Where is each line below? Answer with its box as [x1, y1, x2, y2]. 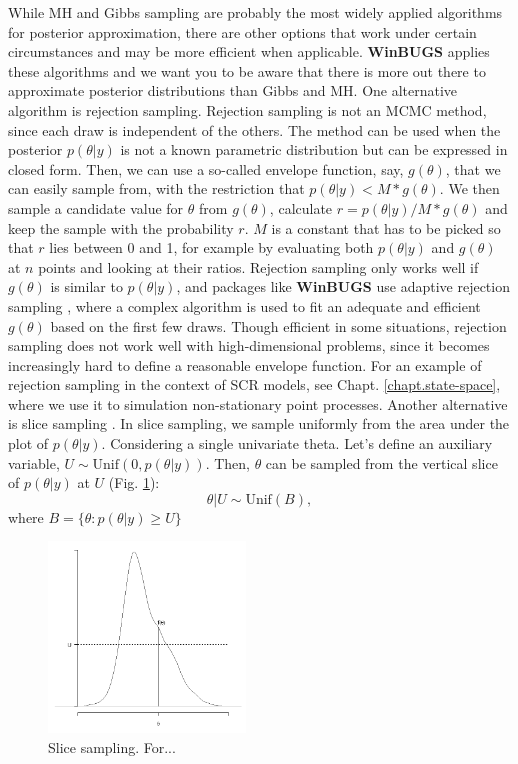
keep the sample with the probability [8, 217, 234, 238]
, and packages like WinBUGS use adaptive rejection [176, 276, 510, 297]
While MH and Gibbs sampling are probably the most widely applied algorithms [8, 2, 503, 22]
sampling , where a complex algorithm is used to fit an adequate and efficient [8, 295, 481, 316]
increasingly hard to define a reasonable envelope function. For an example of [8, 354, 482, 375]
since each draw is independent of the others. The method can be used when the [8, 119, 501, 140]
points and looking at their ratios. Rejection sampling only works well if [38, 256, 479, 277]
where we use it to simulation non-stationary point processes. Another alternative [8, 393, 508, 414]
